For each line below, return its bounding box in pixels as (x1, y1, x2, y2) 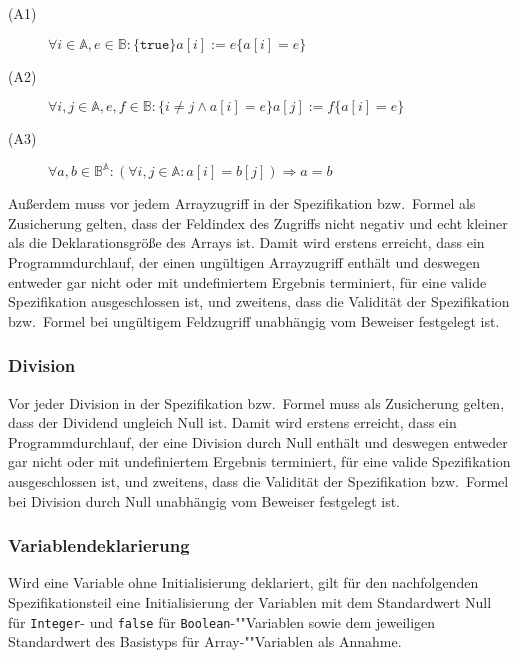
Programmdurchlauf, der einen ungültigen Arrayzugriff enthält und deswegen (8, 252, 480, 273)
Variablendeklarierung (8, 533, 190, 558)
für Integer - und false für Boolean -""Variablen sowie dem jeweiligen (8, 611, 436, 632)
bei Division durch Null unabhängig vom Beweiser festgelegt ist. (8, 490, 400, 511)
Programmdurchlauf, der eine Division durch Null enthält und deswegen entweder (8, 431, 508, 452)
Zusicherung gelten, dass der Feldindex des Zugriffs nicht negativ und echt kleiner (8, 212, 508, 233)
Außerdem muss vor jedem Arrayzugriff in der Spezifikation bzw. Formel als (8, 193, 476, 214)
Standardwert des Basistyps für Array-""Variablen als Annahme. (8, 631, 402, 652)
